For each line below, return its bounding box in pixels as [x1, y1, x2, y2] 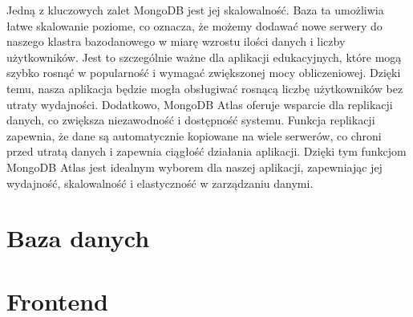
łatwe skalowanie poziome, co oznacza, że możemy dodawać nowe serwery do [6, 17, 383, 34]
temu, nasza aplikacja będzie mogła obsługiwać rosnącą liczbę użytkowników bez [6, 79, 403, 96]
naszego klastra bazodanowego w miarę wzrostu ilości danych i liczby [6, 33, 346, 50]
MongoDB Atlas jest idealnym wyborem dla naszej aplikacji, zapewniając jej [6, 158, 383, 175]
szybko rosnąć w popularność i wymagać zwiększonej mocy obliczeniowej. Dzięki [6, 64, 401, 81]
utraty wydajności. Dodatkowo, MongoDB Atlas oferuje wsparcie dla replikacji [6, 96, 393, 112]
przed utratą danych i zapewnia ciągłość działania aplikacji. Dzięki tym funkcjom [6, 143, 407, 160]
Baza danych [6, 221, 150, 254]
